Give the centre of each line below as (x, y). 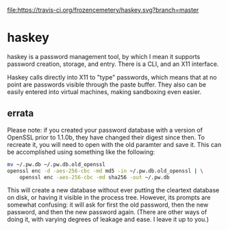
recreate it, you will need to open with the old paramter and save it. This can (114, 144)
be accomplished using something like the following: (81, 152)
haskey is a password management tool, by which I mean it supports (104, 56)
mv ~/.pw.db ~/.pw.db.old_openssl (56, 164)
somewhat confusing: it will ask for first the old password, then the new (108, 205)
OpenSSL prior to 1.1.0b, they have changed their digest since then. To (106, 137)
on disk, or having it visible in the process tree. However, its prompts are (109, 198)
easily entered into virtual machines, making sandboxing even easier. (104, 91)
